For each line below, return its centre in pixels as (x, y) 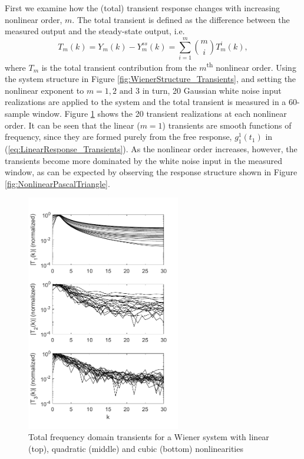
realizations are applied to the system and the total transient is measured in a (146, 102)
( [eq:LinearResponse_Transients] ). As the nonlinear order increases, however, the (151, 148)
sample (17, 113)
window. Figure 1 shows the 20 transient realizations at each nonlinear (159, 113)
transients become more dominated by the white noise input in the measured (143, 160)
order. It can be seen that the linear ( (72, 125)
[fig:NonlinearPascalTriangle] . (57, 183)
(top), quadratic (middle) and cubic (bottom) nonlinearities (136, 449)
